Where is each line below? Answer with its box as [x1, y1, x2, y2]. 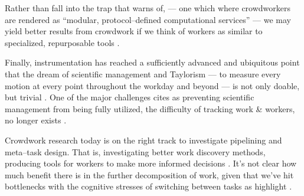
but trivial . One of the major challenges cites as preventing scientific [5, 91, 254, 103]
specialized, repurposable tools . [5, 36, 120, 48]
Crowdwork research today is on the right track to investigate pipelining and [5, 133, 282, 146]
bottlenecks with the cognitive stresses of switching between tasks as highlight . [5, 180, 292, 192]
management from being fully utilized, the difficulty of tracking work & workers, [5, 102, 295, 115]
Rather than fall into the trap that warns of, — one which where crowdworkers [5, 2, 291, 14]
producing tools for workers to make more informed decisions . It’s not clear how [5, 157, 297, 169]
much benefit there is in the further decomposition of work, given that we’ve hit [5, 168, 294, 181]
